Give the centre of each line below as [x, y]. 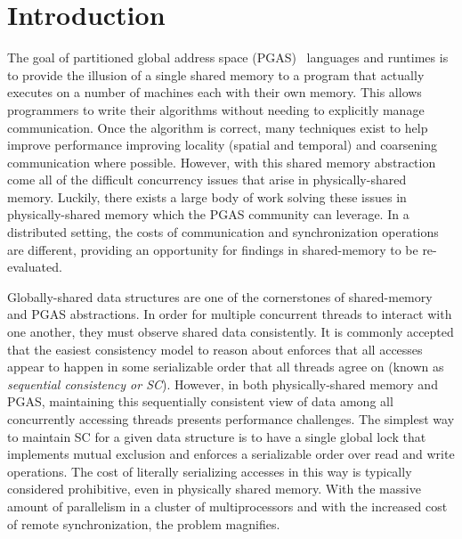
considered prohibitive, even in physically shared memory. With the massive [214, 489]
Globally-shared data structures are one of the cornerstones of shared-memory [220, 296]
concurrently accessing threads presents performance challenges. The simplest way [231, 419]
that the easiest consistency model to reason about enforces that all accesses [215, 349]
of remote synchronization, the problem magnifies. [144, 523]
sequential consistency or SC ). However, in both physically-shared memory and [223, 384]
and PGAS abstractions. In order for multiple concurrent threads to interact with [230, 314]
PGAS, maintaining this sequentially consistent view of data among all [200, 401]
